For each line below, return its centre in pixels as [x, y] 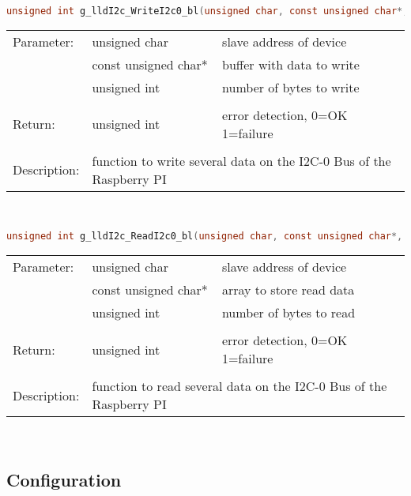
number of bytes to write [291, 87]
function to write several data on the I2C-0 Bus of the [241, 160]
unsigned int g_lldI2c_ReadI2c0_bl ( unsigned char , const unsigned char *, [205, 237]
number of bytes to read [288, 313]
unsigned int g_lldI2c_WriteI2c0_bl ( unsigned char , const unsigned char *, [207, 11]
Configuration [64, 480]
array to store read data [288, 290]
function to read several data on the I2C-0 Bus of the [239, 386]
